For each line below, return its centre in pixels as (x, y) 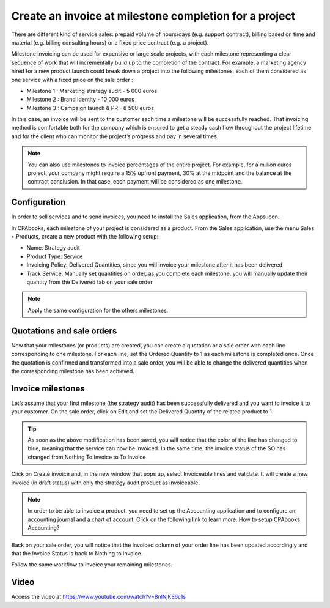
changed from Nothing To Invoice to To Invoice (87, 457)
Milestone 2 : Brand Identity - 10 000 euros (80, 99)
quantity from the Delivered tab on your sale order (90, 282)
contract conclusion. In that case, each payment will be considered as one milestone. (135, 182)
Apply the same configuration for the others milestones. (98, 310)
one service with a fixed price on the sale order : (72, 80)
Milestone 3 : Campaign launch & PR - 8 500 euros (90, 108)
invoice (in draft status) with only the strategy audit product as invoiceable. (105, 483)
